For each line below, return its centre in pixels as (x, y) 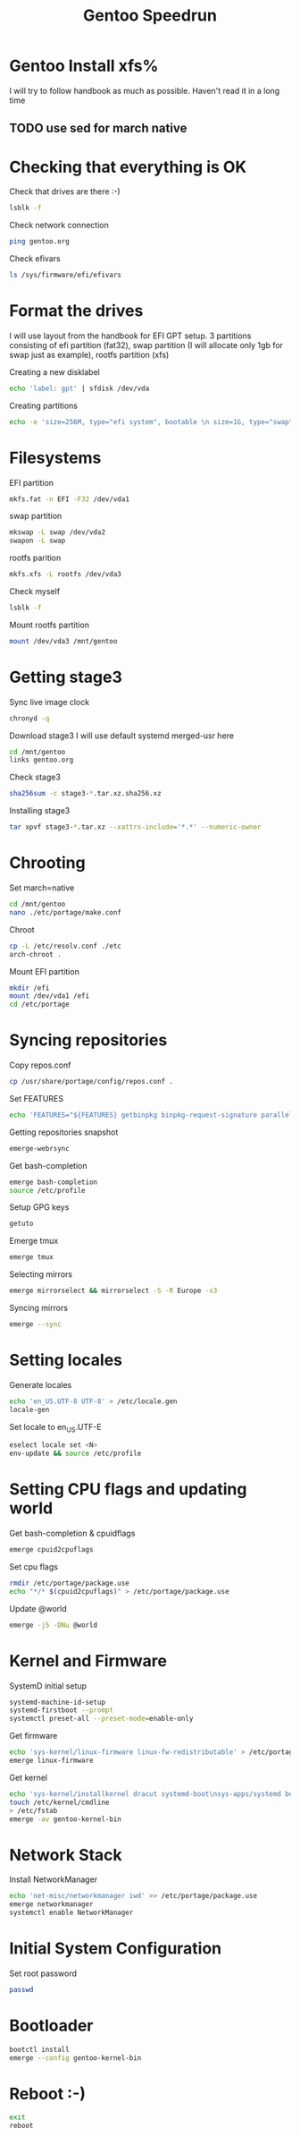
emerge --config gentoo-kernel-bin (75, 2058)
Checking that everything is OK (128, 167)
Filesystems (55, 458)
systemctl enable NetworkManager (71, 1913)
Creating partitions (44, 405)
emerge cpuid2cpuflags (51, 1550)
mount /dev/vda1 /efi (50, 996)
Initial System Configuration (116, 1949)
